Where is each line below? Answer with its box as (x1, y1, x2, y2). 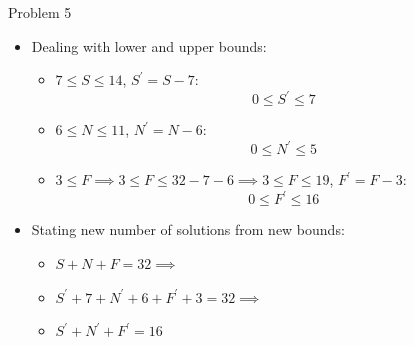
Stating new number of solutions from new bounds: (31, 219, 345, 240)
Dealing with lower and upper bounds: (31, 35, 267, 56)
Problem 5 (8, 2, 72, 22)
